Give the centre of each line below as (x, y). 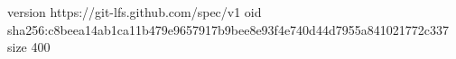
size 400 (29, 47)
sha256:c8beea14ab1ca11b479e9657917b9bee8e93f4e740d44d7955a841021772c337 (228, 29)
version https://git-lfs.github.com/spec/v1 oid (135, 12)
